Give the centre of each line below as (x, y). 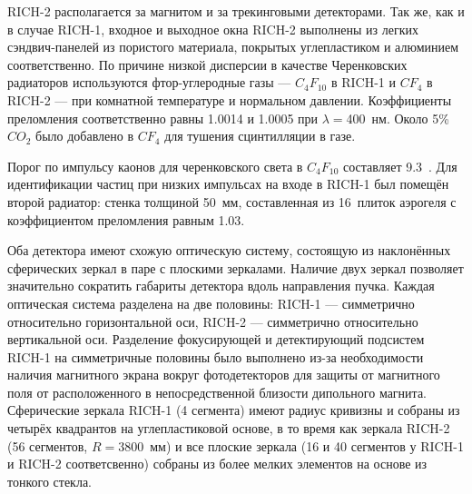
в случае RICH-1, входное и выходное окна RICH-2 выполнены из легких (213, 29)
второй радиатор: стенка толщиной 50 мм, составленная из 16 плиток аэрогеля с (232, 201)
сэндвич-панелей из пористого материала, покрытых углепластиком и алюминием (233, 47)
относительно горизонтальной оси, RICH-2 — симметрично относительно (213, 321)
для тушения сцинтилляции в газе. (260, 136)
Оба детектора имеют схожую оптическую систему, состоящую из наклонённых (229, 250)
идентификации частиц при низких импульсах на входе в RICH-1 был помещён (228, 184)
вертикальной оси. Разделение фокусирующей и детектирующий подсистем (216, 339)
